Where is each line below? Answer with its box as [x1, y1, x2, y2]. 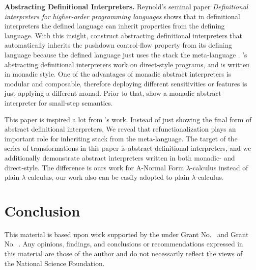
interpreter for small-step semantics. [4, 97, 113, 108]
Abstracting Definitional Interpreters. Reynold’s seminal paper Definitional [4, 1, 248, 11]
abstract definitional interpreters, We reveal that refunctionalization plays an [4, 124, 236, 134]
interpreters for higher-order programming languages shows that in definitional [4, 11, 240, 21]
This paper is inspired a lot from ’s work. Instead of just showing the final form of [4, 114, 252, 124]
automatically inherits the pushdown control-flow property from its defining [4, 40, 232, 50]
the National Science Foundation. [4, 258, 105, 268]
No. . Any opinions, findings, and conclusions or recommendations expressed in [4, 239, 243, 249]
